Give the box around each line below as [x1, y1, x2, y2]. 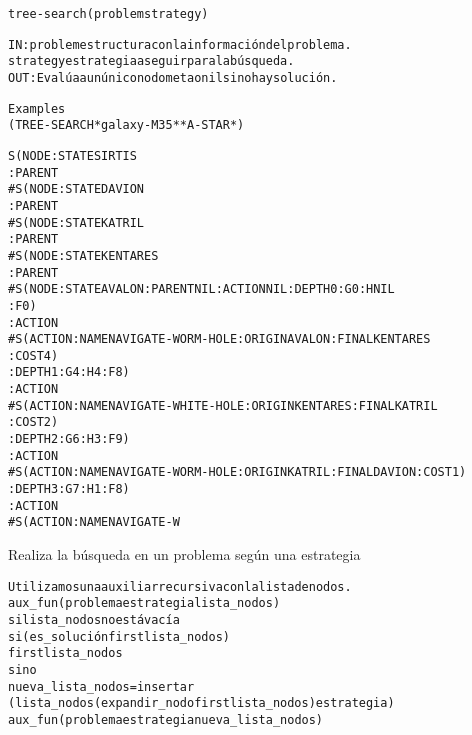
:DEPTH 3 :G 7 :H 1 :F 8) [8, 482, 130, 497]
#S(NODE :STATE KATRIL [8, 215, 145, 230]
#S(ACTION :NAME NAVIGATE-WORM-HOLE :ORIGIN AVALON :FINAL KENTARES [8, 332, 431, 347]
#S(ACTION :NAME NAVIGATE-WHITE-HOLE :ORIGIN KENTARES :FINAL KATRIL [8, 398, 438, 413]
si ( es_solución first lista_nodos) [8, 629, 230, 644]
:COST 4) [8, 348, 59, 363]
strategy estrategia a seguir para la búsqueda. [8, 54, 295, 69]
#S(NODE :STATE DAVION [8, 182, 145, 197]
